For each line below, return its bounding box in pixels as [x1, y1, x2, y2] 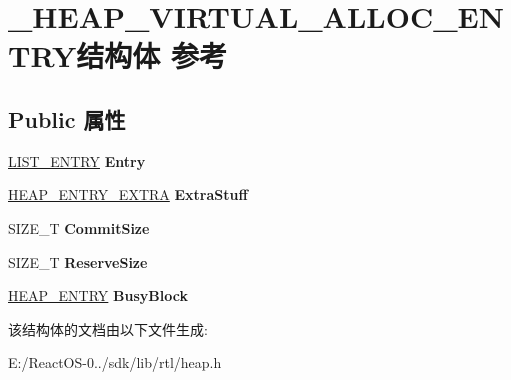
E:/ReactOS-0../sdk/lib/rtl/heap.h [8, 352, 222, 373]
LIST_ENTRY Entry [8, 150, 146, 171]
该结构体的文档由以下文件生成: [8, 318, 208, 339]
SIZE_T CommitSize [8, 217, 150, 238]
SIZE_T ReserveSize [8, 251, 148, 272]
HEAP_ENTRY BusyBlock [8, 285, 188, 306]
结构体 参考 [76, 35, 227, 76]
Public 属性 [8, 103, 126, 134]
